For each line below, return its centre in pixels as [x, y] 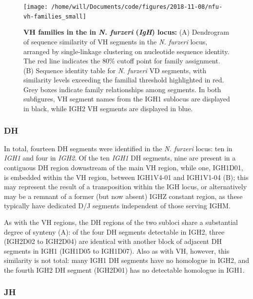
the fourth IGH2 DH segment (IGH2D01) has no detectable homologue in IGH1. [124, 270]
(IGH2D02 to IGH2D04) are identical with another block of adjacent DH [113, 241]
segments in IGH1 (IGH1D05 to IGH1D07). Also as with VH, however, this [117, 250]
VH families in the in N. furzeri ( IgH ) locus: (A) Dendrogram [126, 32]
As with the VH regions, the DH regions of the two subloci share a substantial [121, 222]
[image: [36, 7]
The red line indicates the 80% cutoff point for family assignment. [122, 61]
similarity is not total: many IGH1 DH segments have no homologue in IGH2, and [127, 260]
